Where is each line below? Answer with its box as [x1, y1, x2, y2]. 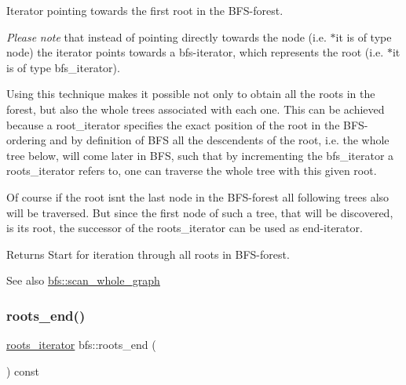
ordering [6, 132, 46, 148]
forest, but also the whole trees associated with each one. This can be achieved [6, 100, 385, 117]
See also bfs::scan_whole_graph [6, 272, 160, 289]
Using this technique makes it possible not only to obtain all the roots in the [6, 85, 375, 102]
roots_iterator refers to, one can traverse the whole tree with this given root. [6, 162, 377, 179]
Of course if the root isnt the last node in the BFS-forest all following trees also [6, 188, 390, 205]
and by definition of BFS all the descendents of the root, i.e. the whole [49, 132, 390, 148]
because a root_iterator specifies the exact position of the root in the [6, 116, 340, 133]
